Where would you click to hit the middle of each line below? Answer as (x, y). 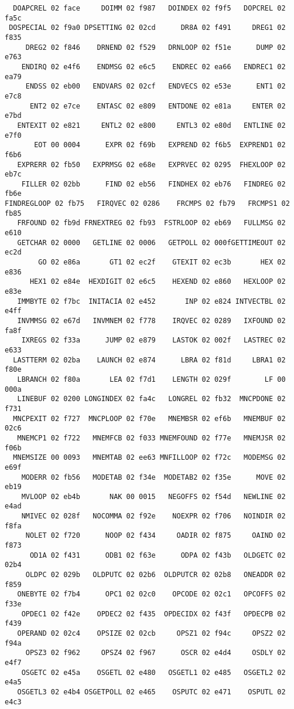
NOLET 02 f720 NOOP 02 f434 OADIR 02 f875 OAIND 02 (155, 536)
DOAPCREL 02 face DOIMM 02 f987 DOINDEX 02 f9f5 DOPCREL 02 (149, 8)
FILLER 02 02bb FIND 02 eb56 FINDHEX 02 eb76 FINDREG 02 (153, 184)
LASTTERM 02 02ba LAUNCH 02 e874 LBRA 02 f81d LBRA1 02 (149, 360)
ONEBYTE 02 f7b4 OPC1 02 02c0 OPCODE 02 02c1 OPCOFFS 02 (151, 594)
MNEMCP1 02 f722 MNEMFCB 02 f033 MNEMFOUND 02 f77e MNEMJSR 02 (151, 438)
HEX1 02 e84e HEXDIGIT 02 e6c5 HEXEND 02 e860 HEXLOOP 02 (158, 282)
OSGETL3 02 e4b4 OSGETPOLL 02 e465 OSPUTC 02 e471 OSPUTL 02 (151, 692)
